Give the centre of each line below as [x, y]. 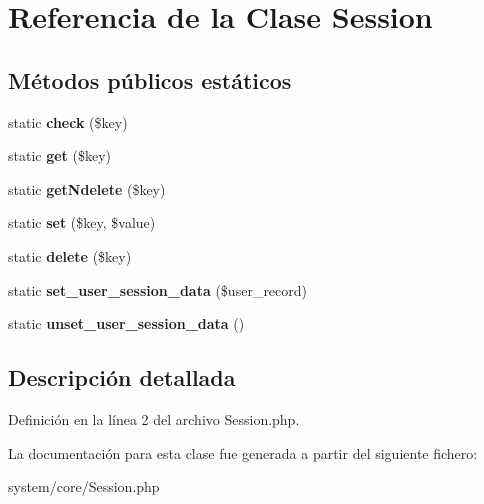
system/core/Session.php [84, 486]
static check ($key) [68, 121]
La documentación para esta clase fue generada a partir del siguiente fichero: [243, 452]
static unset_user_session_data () [126, 323]
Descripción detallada [122, 377]
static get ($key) [60, 155]
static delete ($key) [70, 255]
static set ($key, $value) [82, 222]
